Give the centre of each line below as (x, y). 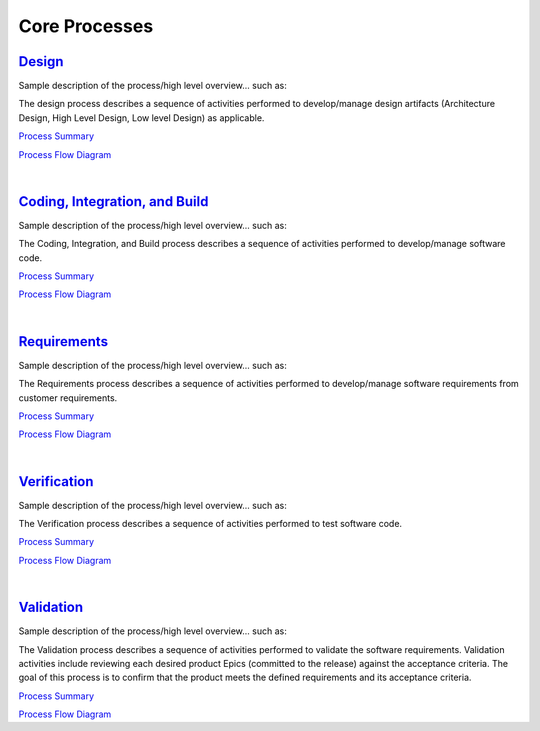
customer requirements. (68, 397)
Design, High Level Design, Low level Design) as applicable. (141, 117)
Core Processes (86, 26)
